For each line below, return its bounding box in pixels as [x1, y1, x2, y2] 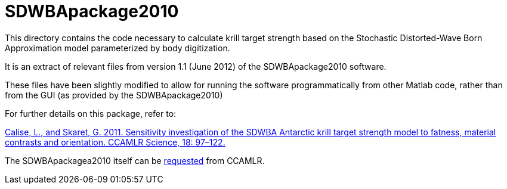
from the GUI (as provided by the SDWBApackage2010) [5, 89, 223, 100]
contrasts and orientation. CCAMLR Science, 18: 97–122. [5, 137, 225, 147]
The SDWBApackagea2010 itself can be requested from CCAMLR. [5, 155, 265, 166]
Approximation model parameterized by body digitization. [5, 42, 230, 53]
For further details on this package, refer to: [5, 108, 177, 119]
